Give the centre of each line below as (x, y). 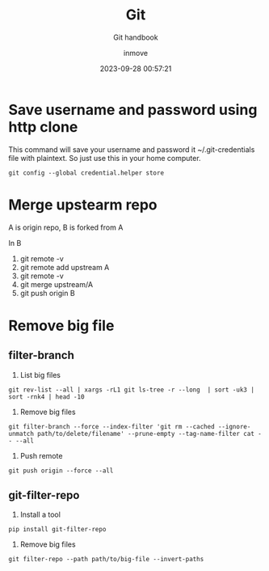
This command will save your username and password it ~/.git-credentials (132, 149)
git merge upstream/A (57, 284)
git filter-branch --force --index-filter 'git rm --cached (112, 426)
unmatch (21, 434)
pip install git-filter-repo (57, 530)
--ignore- (234, 426)
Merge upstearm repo (83, 205)
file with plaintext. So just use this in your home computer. (105, 158)
